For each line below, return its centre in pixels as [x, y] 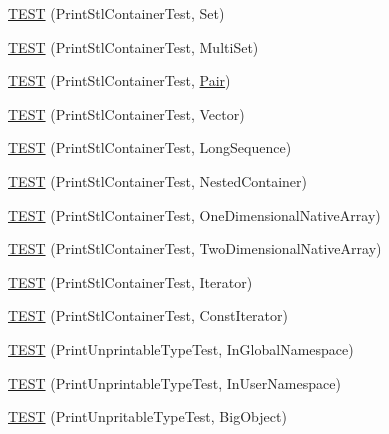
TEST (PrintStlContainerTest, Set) [116, 13]
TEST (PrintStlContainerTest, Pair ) [119, 80]
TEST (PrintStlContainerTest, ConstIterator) [148, 315]
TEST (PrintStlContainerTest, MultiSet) [133, 46]
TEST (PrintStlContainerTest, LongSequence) [150, 147]
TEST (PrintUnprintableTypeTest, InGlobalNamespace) [181, 348]
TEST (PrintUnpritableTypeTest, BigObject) [147, 416]
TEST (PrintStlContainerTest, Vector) [126, 113]
